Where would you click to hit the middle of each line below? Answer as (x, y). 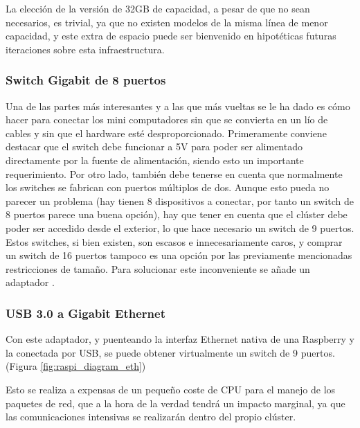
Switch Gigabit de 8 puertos (86, 80)
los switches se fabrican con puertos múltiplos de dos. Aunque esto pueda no (168, 187)
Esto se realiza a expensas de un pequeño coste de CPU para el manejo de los (171, 389)
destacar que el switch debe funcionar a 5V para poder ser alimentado (154, 146)
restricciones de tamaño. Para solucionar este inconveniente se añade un (158, 268)
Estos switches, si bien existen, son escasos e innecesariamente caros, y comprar (174, 241)
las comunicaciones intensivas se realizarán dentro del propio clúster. (151, 417)
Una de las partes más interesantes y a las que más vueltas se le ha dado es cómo (178, 106)
